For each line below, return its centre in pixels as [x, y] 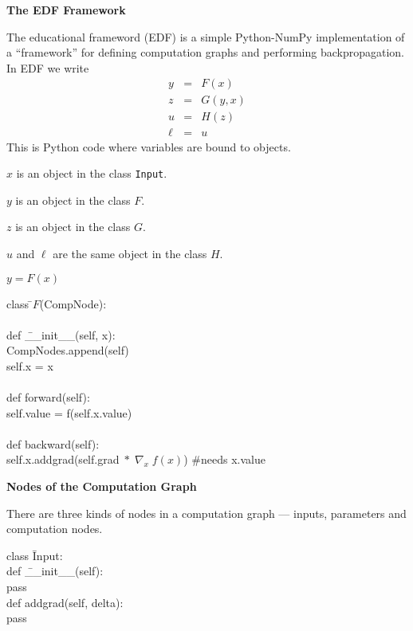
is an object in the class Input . [92, 173]
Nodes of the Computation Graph [102, 486]
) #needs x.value [224, 459]
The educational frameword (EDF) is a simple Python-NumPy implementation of [206, 36]
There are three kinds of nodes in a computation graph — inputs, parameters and [206, 513]
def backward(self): [53, 443]
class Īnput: [35, 555]
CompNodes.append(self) [68, 350]
